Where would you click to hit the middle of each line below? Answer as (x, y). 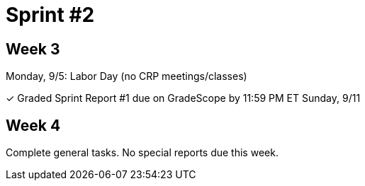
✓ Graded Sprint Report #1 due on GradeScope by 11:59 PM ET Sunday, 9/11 (183, 98)
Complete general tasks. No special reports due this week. (142, 153)
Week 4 (33, 125)
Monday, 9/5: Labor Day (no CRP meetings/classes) (127, 76)
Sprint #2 (50, 15)
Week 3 (33, 49)
